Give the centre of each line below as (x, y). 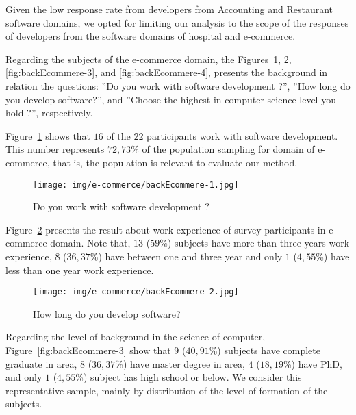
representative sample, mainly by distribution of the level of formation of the (167, 390)
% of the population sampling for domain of (223, 149)
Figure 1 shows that (48, 135)
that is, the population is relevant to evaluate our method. (175, 162)
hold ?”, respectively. (49, 113)
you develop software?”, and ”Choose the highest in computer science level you (171, 99)
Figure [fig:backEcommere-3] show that (88, 350)
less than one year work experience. (80, 269)
